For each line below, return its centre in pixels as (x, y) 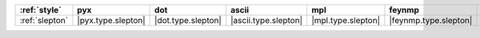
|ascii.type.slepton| (267, 20)
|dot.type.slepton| (188, 20)
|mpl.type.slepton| (346, 20)
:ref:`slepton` (44, 20)
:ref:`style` (40, 10)
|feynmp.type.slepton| (431, 20)
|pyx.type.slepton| (111, 20)
